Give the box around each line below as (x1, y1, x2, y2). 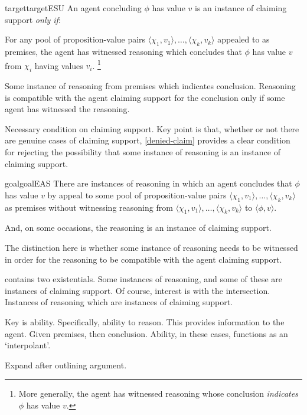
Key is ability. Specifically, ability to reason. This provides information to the (5, 315, 285, 328)
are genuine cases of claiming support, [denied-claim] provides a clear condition (5, 134, 290, 146)
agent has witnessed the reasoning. (5, 103, 130, 115)
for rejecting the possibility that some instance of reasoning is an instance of (5, 146, 280, 158)
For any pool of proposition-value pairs (5, 33, 146, 45)
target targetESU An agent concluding (5, 2, 142, 14)
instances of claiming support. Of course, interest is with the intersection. (5, 284, 270, 296)
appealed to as (217, 33, 270, 45)
